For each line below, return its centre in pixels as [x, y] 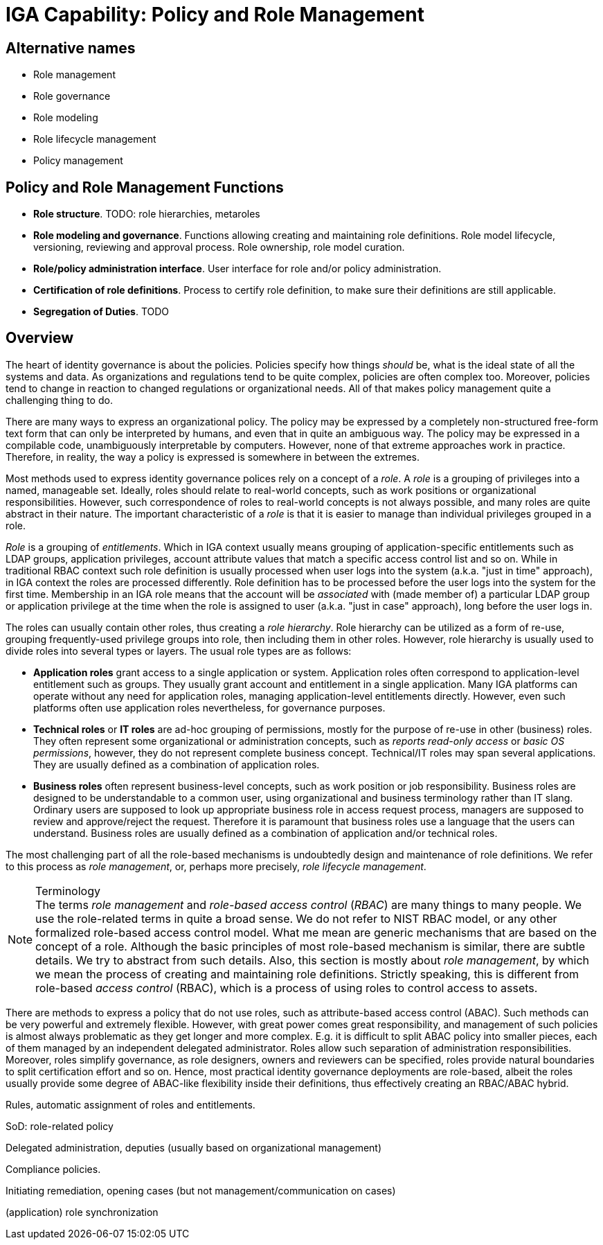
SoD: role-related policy [60, 1126]
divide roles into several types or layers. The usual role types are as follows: [179, 651]
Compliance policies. [53, 1169]
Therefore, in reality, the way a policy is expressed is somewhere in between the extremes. [213, 457]
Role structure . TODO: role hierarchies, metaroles [147, 214]
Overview [40, 338]
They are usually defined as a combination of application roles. [177, 764]
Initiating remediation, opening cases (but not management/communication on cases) [201, 1190]
